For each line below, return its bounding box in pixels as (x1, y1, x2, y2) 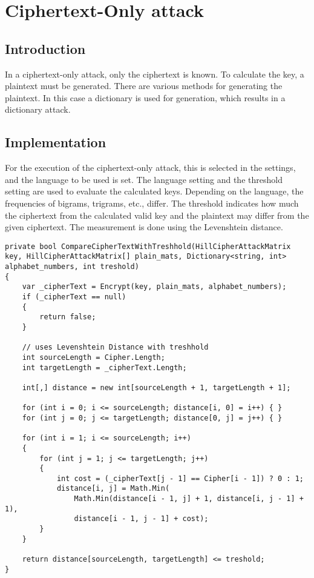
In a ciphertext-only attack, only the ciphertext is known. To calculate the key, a (5, 67, 304, 80)
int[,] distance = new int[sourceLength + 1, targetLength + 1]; (22, 383, 291, 392)
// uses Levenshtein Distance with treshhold (22, 343, 209, 352)
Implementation (5, 133, 106, 151)
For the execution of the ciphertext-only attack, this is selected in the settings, (5, 161, 296, 174)
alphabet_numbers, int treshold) (5, 262, 139, 271)
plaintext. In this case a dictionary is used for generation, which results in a (5, 91, 286, 104)
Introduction (5, 39, 86, 58)
